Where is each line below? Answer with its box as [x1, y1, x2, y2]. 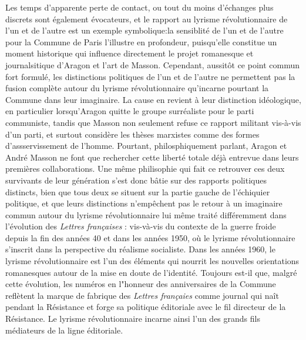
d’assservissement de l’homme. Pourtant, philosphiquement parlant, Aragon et [5, 139, 287, 152]
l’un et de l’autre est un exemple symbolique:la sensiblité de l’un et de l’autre [5, 24, 284, 36]
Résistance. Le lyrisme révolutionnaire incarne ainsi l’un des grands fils [5, 312, 260, 325]
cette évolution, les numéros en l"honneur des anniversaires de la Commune [5, 278, 276, 290]
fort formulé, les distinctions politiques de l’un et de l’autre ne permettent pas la [5, 70, 295, 82]
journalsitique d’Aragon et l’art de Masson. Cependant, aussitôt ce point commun [5, 58, 300, 71]
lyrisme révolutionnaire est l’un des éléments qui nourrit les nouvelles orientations [5, 255, 300, 267]
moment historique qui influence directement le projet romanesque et [5, 47, 254, 59]
